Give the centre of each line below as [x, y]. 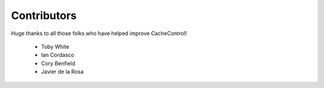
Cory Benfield [58, 63]
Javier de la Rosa [62, 72]
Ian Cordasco [58, 55]
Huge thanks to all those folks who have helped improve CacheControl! [99, 33]
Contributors [44, 15]
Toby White [55, 46]
